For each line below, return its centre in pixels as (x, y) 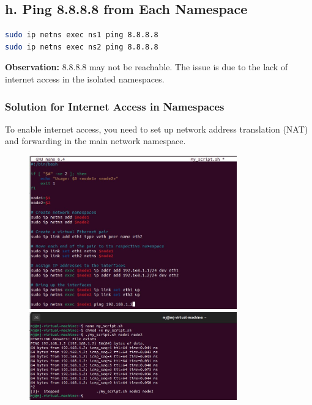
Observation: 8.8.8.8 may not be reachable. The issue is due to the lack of (147, 67)
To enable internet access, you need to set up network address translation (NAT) (157, 129)
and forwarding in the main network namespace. (95, 141)
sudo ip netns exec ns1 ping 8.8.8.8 (82, 35)
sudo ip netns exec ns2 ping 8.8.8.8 (82, 47)
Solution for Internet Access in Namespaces (115, 106)
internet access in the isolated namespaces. (85, 78)
